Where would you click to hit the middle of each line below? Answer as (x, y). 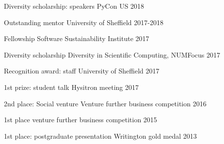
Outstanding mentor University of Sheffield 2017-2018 (84, 22)
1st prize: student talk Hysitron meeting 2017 (71, 87)
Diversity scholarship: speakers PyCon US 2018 (74, 6)
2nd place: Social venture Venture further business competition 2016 (105, 103)
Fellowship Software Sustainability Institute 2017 (77, 38)
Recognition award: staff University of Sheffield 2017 (82, 71)
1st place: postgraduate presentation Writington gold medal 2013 (100, 136)
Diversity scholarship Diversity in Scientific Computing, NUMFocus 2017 (112, 54)
